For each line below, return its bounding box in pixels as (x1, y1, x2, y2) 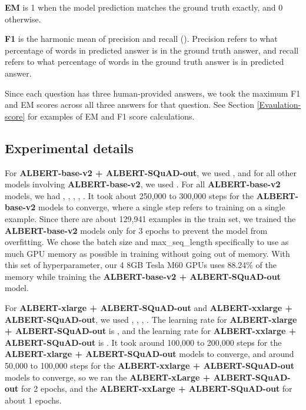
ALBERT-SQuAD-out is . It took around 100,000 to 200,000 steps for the (5, 336, 282, 348)
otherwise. (5, 12, 41, 25)
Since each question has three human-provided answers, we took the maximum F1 (5, 87, 301, 99)
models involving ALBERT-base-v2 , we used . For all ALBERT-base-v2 (5, 178, 281, 190)
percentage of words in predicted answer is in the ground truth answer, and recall (5, 44, 299, 56)
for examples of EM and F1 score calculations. (27, 110, 195, 122)
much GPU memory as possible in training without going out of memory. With (5, 247, 290, 259)
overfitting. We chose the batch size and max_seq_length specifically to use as (5, 236, 289, 248)
